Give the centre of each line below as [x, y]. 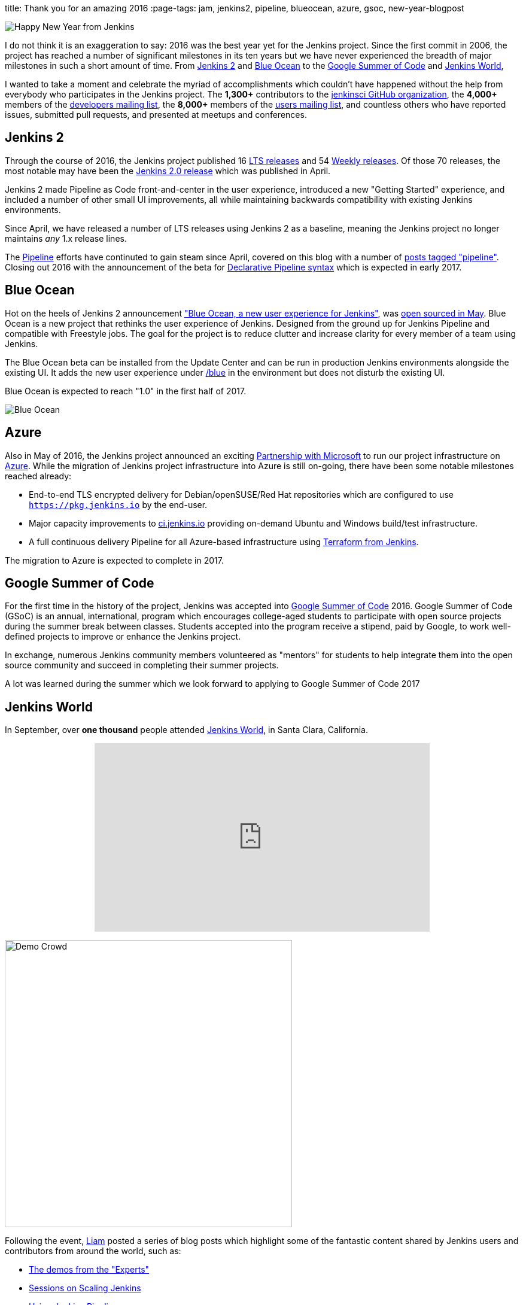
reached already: [38, 476]
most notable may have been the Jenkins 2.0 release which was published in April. [168, 171]
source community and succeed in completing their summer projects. [142, 665]
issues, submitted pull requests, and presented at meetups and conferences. [156, 115]
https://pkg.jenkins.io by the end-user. [118, 504]
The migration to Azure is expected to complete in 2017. [114, 560]
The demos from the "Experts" [89, 1270]
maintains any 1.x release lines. [66, 238]
